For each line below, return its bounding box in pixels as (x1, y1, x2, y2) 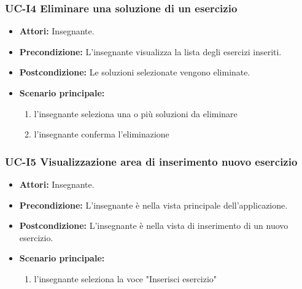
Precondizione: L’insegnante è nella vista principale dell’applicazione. (19, 198, 288, 211)
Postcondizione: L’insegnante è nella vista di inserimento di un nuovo (19, 219, 288, 232)
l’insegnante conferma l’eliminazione (34, 128, 169, 141)
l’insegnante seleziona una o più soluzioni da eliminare (34, 107, 238, 120)
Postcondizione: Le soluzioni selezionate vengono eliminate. (19, 66, 250, 79)
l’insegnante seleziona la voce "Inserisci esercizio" (34, 272, 217, 285)
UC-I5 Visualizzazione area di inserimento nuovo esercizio (5, 153, 298, 169)
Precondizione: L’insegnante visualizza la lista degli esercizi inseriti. (19, 45, 282, 58)
